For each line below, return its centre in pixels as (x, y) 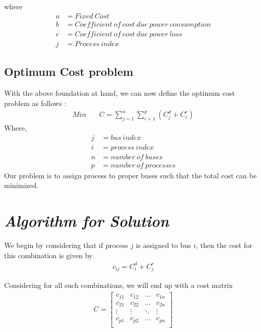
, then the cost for (224, 245)
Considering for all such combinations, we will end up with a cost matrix (118, 285)
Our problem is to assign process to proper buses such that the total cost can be (130, 175)
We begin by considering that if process (66, 245)
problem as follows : (35, 103)
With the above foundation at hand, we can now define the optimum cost (120, 92)
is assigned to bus (163, 245)
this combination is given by (48, 255)
